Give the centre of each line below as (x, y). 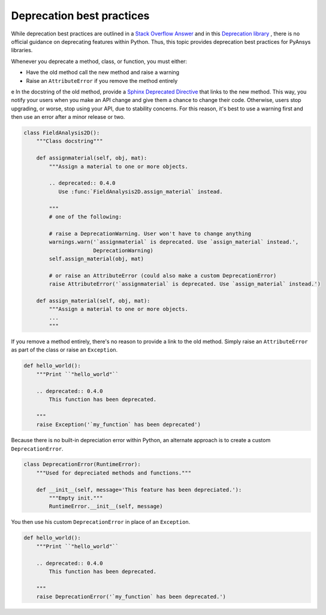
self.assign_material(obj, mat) (96, 259)
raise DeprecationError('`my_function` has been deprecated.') (131, 597)
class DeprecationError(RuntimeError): (82, 464)
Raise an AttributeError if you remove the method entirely (102, 80)
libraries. (22, 50)
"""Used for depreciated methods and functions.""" (114, 473)
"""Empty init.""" (76, 498)
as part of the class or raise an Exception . (64, 350)
